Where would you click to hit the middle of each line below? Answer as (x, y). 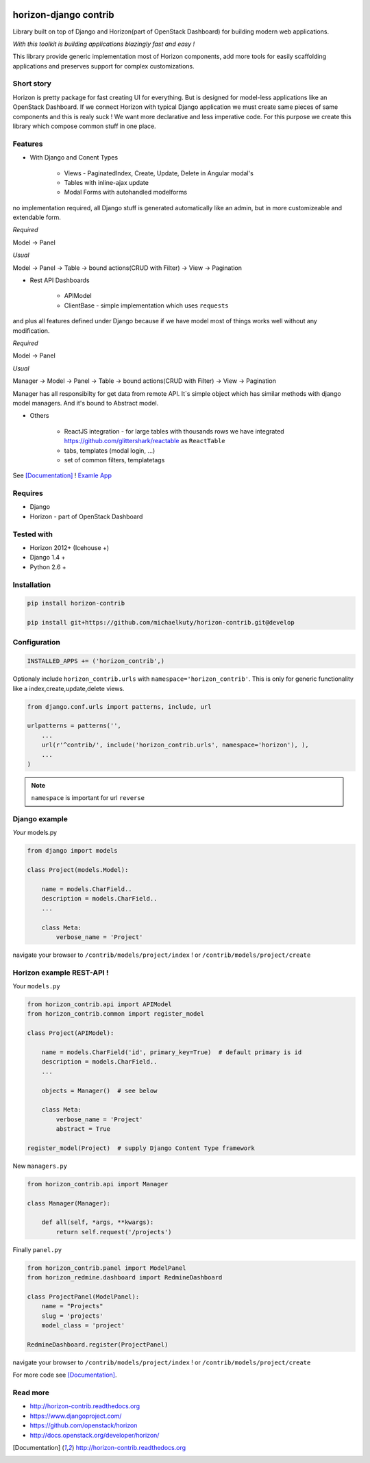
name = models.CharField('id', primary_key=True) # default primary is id (172, 1052)
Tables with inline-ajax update (106, 182)
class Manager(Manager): (69, 1203)
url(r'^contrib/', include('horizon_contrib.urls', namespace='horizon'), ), (175, 745)
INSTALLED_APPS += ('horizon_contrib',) (96, 661)
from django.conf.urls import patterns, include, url (119, 707)
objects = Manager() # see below (99, 1090)
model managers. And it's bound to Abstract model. (86, 403)
